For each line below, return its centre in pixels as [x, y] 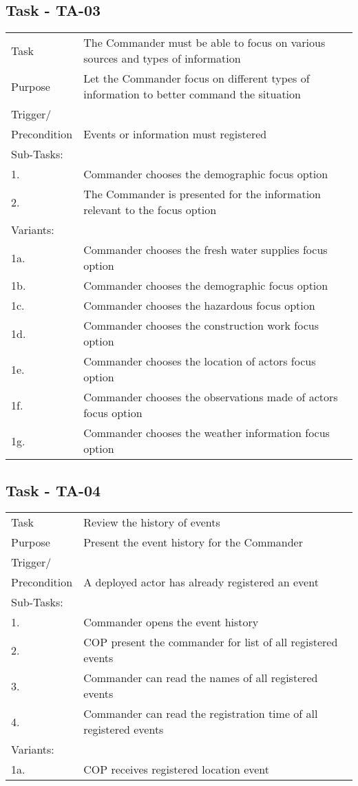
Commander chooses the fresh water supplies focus [206, 250]
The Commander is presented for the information [202, 194]
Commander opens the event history [171, 622]
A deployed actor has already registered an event [201, 582]
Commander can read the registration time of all [201, 714]
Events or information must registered [175, 134]
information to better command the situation [192, 94]
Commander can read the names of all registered [201, 678]
